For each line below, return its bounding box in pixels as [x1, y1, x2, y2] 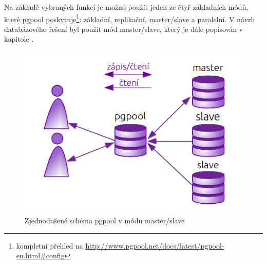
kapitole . [4, 33, 34, 44]
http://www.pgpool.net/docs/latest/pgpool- [85, 240, 224, 251]
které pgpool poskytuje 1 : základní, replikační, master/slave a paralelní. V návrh [4, 12, 255, 24]
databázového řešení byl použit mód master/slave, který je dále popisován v [4, 23, 243, 34]
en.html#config [16, 250, 65, 261]
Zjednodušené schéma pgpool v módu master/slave [25, 215, 185, 225]
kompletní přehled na [16, 240, 83, 251]
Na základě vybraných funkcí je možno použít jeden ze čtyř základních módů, [4, 2, 249, 12]
